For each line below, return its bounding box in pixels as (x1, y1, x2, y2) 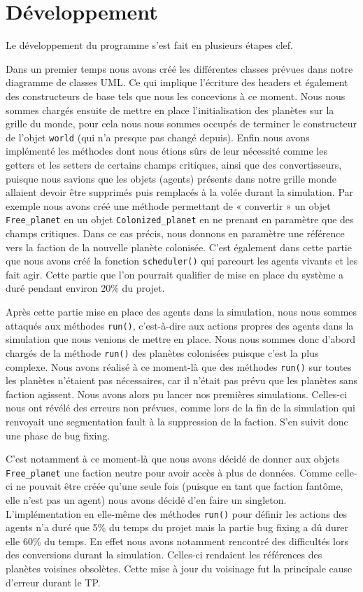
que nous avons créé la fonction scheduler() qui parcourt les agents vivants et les (6, 253, 358, 268)
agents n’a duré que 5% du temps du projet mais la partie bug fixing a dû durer (6, 520, 349, 535)
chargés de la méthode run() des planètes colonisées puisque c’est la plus (6, 345, 319, 360)
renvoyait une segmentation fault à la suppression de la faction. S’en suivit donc (6, 414, 348, 428)
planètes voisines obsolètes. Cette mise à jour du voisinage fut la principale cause (6, 561, 353, 575)
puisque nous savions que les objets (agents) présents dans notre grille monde (6, 171, 336, 185)
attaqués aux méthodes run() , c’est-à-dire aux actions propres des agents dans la (6, 318, 354, 332)
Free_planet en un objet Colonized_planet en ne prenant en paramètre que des (6, 212, 354, 227)
